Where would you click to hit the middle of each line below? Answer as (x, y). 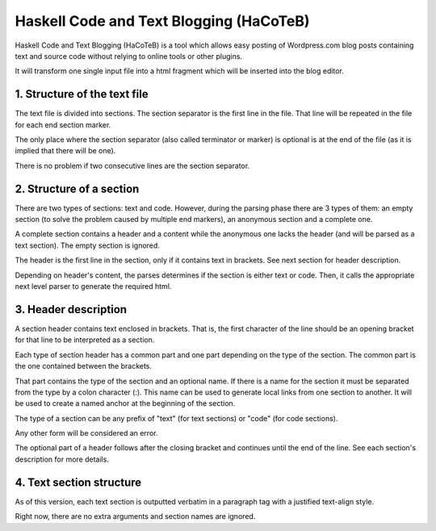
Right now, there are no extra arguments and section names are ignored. (135, 516)
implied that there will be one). (65, 151)
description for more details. (62, 459)
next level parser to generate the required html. (93, 286)
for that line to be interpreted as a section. (85, 340)
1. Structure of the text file (82, 94)
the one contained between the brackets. (84, 366)
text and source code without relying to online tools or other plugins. (128, 56)
